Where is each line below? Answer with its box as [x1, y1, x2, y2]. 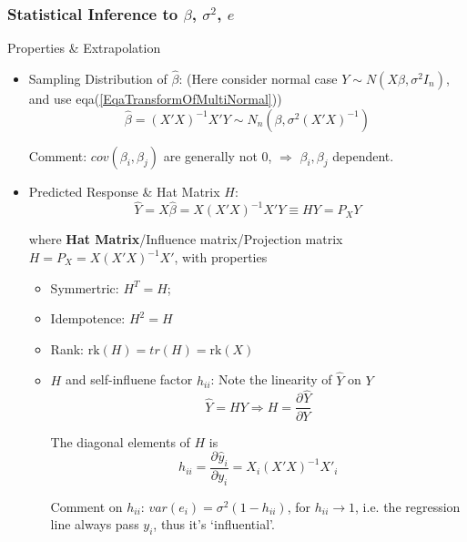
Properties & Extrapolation [7, 38, 161, 57]
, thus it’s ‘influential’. [153, 515, 275, 534]
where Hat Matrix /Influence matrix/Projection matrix [28, 230, 343, 249]
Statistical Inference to [7, 2, 178, 25]
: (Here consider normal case [178, 69, 338, 88]
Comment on [50, 496, 123, 516]
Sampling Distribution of [28, 69, 168, 88]
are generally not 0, [163, 146, 272, 165]
